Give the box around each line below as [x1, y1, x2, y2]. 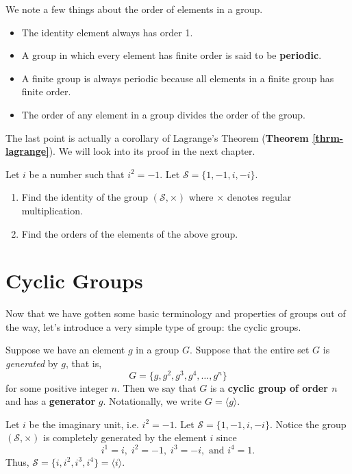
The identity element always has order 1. [21, 25, 193, 39]
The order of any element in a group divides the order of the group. [21, 107, 305, 121]
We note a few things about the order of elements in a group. [5, 2, 263, 16]
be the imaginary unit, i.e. [29, 416, 139, 431]
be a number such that [29, 166, 125, 181]
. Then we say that [117, 380, 197, 395]
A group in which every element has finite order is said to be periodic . [21, 48, 322, 62]
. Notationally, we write [103, 394, 202, 408]
